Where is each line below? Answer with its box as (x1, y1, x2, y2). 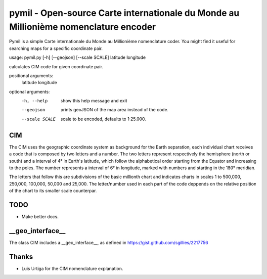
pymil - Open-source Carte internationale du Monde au (9, 7, 240, 18)
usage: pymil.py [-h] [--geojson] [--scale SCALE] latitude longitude (9, 54, 146, 60)
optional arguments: (9, 89, 50, 94)
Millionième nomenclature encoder (9, 21, 156, 32)
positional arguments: (9, 72, 53, 79)
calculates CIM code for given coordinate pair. (9, 63, 103, 69)
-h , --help (21, 98, 48, 104)
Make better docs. (21, 214, 59, 220)
